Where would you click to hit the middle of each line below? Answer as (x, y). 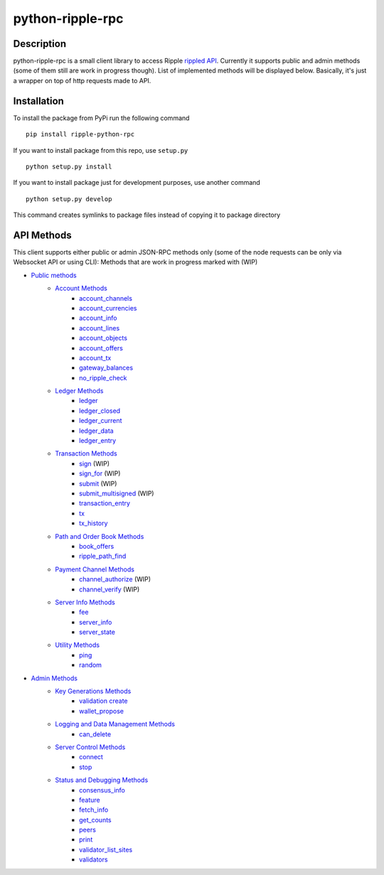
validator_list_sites (106, 849)
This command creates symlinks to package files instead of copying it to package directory (147, 215)
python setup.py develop (69, 199)
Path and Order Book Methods (100, 536)
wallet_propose (102, 711)
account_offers (101, 348)
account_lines (100, 328)
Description (40, 44)
